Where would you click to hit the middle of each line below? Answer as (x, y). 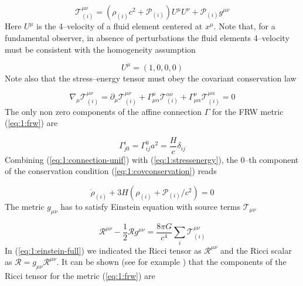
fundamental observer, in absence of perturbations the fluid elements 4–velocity (147, 38)
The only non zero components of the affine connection (103, 111)
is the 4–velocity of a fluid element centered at (120, 26)
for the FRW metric (248, 111)
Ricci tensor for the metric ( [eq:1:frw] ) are (80, 275)
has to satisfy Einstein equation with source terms (151, 206)
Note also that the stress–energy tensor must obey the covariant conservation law (151, 78)
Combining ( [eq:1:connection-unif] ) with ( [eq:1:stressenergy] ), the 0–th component (152, 159)
